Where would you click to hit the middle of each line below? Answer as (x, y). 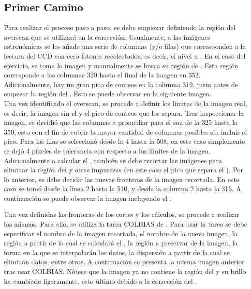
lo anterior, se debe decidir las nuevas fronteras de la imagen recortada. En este (122, 179)
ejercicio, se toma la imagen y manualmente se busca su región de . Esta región (121, 65)
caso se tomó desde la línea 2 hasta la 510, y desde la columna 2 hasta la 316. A (123, 189)
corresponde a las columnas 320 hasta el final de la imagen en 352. (102, 75)
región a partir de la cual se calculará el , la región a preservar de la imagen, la (121, 243)
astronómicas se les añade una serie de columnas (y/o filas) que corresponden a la (125, 46)
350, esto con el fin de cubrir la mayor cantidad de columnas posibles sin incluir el (125, 131)
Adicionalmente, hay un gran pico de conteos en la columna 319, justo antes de (121, 84)
